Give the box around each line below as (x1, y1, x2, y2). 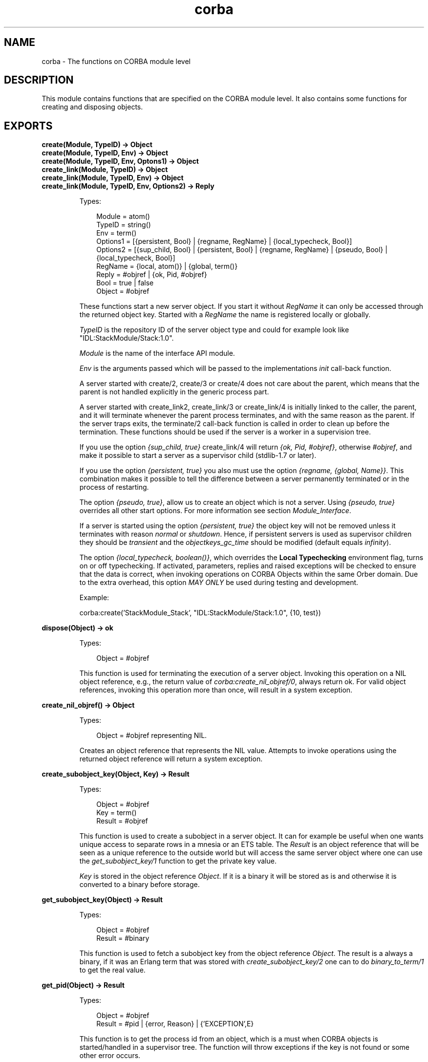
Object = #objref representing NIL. (96, 731, 207, 740)
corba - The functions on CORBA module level (42, 57, 191, 65)
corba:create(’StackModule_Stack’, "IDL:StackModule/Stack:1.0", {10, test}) (79, 608, 321, 617)
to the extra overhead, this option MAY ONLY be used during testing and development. (79, 578, 359, 587)
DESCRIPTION (4, 74, 74, 87)
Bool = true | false (96, 279, 154, 287)
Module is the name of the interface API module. (79, 349, 235, 358)
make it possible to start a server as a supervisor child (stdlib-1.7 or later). (79, 451, 317, 460)
